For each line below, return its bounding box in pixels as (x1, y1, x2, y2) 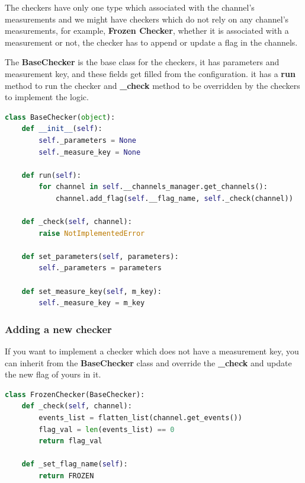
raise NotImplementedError (38, 229, 145, 238)
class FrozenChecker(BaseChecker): (5, 390, 145, 399)
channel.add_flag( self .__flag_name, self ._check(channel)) (55, 194, 293, 203)
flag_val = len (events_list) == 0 (38, 425, 175, 434)
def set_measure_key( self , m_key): (21, 287, 162, 296)
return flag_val (38, 437, 102, 446)
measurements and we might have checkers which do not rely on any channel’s (5, 12, 289, 25)
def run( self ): (21, 171, 81, 180)
